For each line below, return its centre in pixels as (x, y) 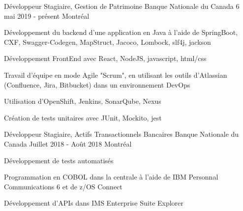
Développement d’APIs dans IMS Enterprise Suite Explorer (94, 203)
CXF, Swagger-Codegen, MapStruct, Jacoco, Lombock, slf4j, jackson (107, 42)
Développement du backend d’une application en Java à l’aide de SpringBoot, (121, 32)
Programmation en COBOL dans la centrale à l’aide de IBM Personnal (111, 177)
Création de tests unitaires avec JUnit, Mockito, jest (83, 117)
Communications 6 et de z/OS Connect (63, 186)
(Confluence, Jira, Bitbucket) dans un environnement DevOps (97, 84)
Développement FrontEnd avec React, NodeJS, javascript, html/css (105, 58)
